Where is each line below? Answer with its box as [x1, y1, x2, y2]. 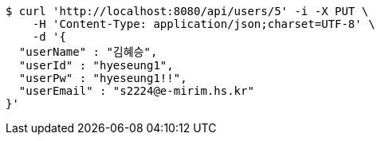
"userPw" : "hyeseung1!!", [18, 72, 187, 84]
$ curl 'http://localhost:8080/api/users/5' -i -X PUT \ [6, 5, 369, 18]
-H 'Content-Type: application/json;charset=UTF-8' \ [32, 18, 375, 30]
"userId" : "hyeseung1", [18, 59, 174, 72]
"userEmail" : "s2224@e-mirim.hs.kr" [18, 84, 254, 97]
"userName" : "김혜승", [18, 45, 158, 58]
